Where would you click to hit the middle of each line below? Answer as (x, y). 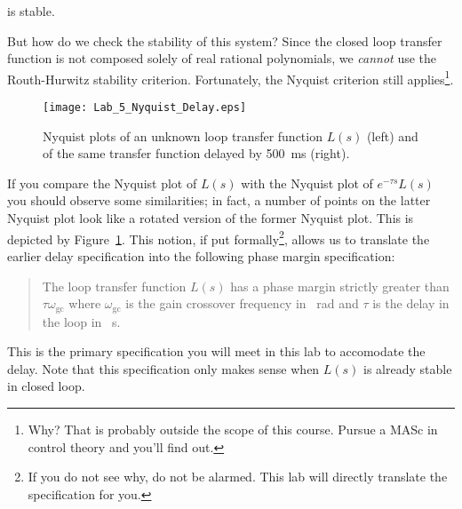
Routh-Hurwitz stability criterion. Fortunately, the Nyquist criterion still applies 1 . (231, 77)
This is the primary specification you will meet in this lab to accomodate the (216, 351)
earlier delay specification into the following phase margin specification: (201, 255)
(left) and (392, 135)
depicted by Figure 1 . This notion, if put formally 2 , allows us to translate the (219, 237)
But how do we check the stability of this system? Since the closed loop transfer (225, 40)
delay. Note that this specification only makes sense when (163, 368)
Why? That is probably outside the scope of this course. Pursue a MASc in (233, 429)
